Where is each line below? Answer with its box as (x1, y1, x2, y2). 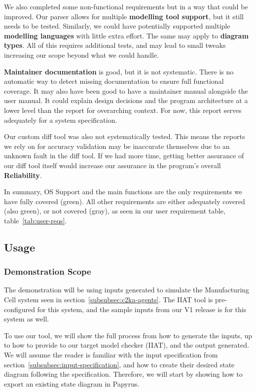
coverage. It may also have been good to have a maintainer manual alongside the (4, 85, 248, 96)
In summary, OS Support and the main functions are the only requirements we (4, 186, 243, 197)
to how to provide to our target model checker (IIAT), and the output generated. (4, 340, 249, 350)
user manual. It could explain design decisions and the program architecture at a (4, 95, 248, 106)
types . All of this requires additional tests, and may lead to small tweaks (4, 40, 226, 50)
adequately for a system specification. (4, 114, 117, 125)
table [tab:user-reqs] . (4, 215, 67, 225)
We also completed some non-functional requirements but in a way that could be (4, 1, 248, 11)
